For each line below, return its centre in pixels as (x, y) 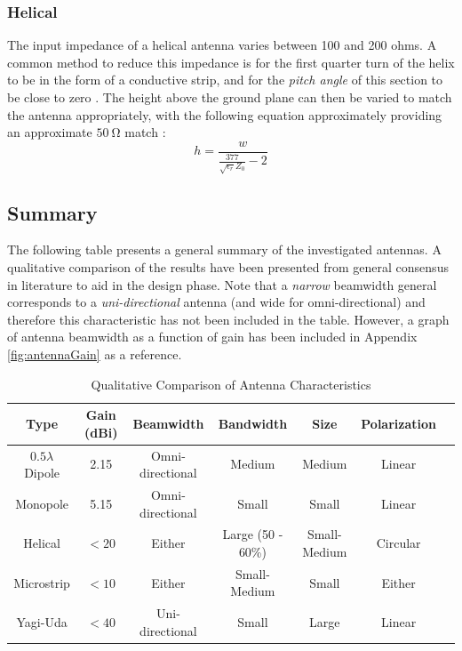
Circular (398, 543)
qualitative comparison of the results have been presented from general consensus (228, 266)
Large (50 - (253, 534)
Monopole (42, 503)
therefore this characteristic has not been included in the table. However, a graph (228, 319)
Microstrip (42, 582)
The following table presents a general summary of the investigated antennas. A (224, 249)
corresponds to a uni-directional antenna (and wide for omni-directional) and (216, 302)
